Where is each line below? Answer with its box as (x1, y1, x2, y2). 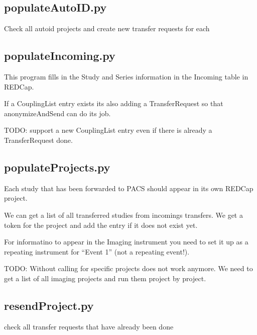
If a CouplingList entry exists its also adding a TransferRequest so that (4, 98, 223, 109)
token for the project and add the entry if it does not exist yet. (4, 219, 198, 230)
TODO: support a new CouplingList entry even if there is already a (4, 125, 212, 135)
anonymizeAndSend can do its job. (4, 108, 111, 118)
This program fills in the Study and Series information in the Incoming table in (4, 71, 248, 81)
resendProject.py (4, 297, 94, 313)
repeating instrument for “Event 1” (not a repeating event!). (4, 246, 190, 257)
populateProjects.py (4, 159, 110, 175)
